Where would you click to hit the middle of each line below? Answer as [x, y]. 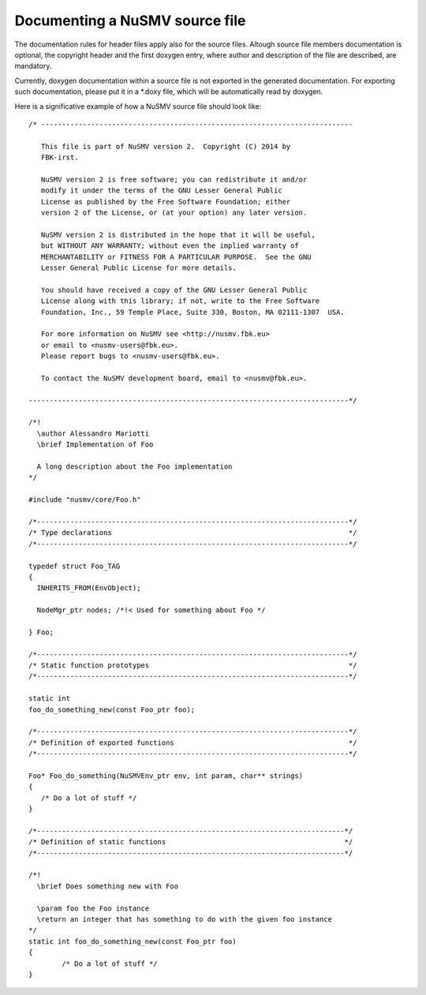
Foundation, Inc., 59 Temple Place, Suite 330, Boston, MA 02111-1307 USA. [192, 312]
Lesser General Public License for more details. [138, 267]
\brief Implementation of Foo [95, 445]
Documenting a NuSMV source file [130, 21]
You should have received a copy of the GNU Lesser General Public [174, 290]
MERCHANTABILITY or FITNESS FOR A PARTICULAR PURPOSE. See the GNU [176, 257]
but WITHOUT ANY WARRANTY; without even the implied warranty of [170, 246]
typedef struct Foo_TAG [75, 566]
